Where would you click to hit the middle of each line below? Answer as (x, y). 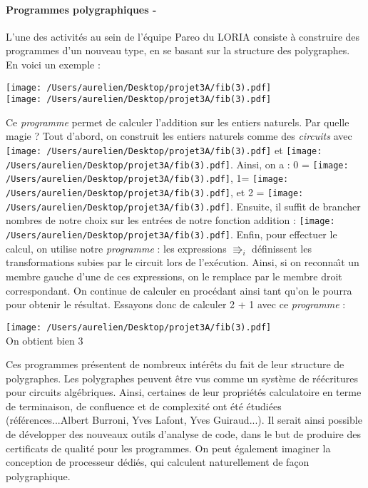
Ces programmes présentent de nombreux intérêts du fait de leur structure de (175, 364)
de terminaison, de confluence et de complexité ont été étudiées (144, 406)
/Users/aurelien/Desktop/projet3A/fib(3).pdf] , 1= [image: (147, 178)
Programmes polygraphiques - (81, 9)
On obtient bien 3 (45, 340)
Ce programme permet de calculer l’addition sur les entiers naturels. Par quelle (178, 122)
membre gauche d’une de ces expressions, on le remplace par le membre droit (174, 276)
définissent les (282, 248)
